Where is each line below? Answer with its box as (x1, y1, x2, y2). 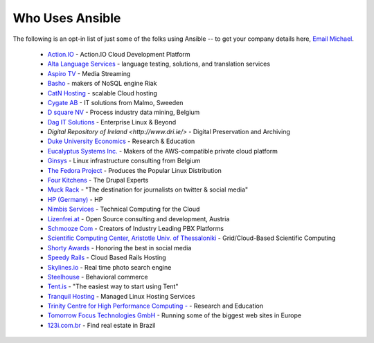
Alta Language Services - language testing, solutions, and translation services (47, 59, 270, 68)
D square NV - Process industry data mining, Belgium (47, 108, 200, 117)
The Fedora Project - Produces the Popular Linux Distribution (47, 166, 222, 174)
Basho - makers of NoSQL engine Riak (47, 80, 157, 88)
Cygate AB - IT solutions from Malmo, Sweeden (47, 98, 184, 106)
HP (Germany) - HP (47, 195, 103, 203)
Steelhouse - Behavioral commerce (47, 272, 148, 281)
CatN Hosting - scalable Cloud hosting (47, 89, 157, 97)
